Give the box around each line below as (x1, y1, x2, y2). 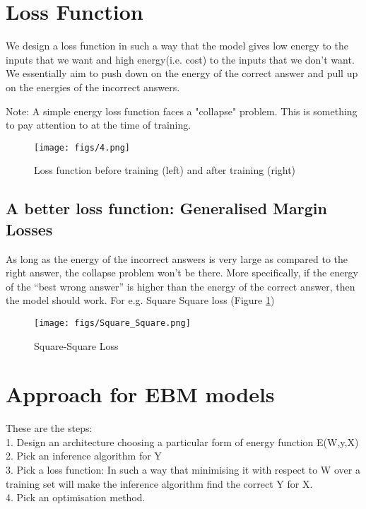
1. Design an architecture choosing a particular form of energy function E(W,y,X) (6, 434, 359, 449)
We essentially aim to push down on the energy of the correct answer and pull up (6, 66, 358, 81)
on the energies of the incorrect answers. (6, 79, 180, 94)
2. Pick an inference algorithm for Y (6, 448, 162, 463)
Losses (6, 218, 53, 240)
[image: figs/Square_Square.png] (34, 317, 191, 328)
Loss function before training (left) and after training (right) (34, 163, 296, 177)
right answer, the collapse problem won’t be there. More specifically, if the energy (6, 265, 359, 280)
